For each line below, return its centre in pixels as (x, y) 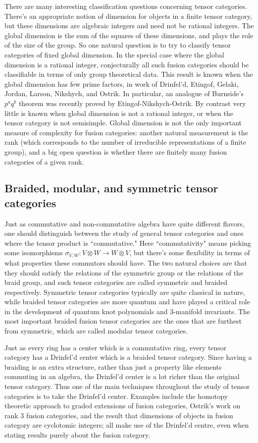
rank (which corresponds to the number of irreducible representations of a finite (125, 142)
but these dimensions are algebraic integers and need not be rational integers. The (129, 26)
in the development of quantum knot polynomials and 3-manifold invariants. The (128, 311)
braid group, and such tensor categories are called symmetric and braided (116, 282)
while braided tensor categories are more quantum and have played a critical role (127, 302)
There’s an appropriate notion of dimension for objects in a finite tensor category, (128, 16)
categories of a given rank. (44, 161)
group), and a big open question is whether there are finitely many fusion (116, 151)
